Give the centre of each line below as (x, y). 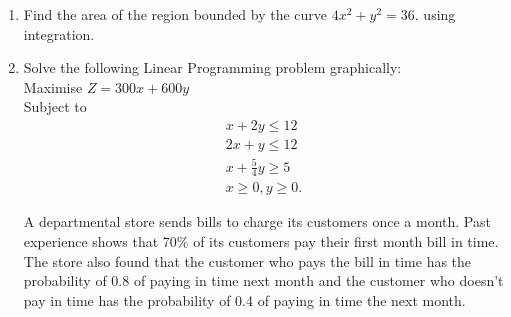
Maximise (53, 86)
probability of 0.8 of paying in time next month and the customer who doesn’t (263, 280)
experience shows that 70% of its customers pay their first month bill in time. (261, 241)
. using (435, 14)
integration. (59, 33)
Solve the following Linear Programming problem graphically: (212, 67)
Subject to (55, 106)
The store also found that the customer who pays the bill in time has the (247, 260)
